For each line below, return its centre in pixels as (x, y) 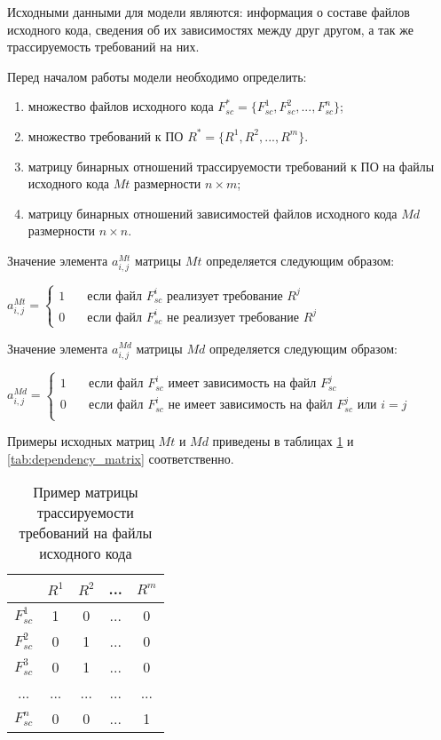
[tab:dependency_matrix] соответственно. (121, 458)
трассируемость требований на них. (103, 47)
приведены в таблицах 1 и (283, 441)
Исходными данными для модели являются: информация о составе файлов (209, 12)
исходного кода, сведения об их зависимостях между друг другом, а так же (210, 29)
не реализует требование (233, 318)
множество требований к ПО (106, 135)
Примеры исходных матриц (81, 441)
